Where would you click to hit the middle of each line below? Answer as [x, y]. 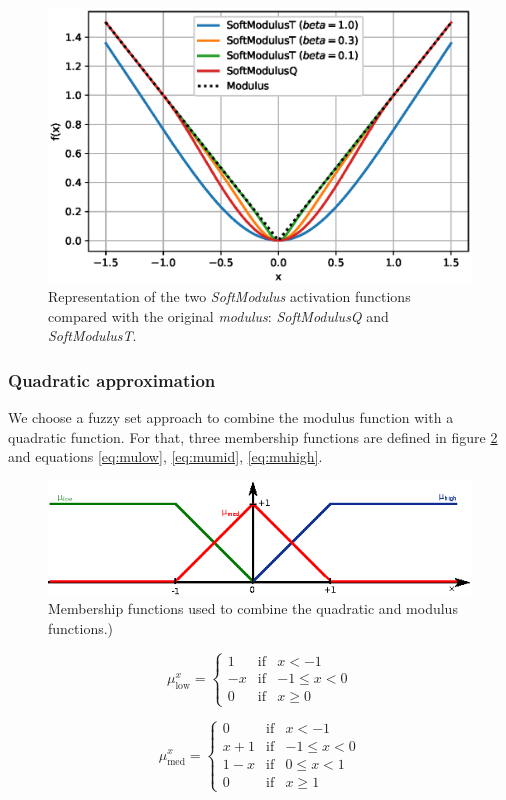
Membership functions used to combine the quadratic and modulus [253, 608]
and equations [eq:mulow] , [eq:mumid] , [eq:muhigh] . [165, 456]
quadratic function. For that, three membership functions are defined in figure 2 [253, 436]
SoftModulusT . [92, 335]
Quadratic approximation [112, 379]
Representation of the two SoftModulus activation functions [229, 296]
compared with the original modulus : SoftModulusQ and [218, 315]
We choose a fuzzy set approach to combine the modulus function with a [231, 417]
